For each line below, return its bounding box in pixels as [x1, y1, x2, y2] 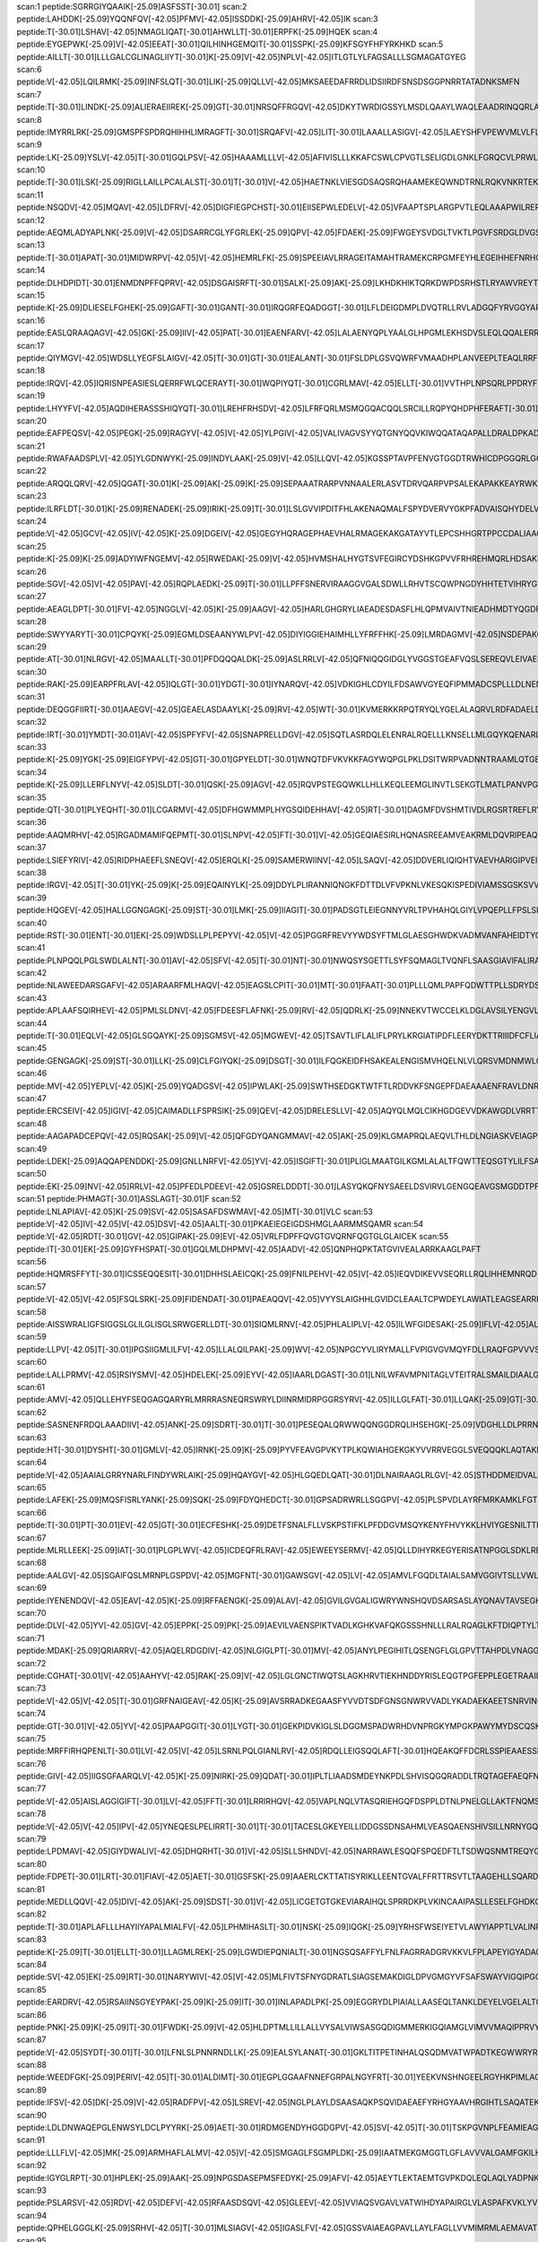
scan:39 [16, 892, 48, 903]
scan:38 [16, 866, 47, 878]
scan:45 [16, 1043, 48, 1054]
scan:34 [16, 767, 48, 778]
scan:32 [16, 717, 47, 727]
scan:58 [16, 1306, 47, 1317]
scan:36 [16, 817, 48, 828]
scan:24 [16, 516, 48, 526]
